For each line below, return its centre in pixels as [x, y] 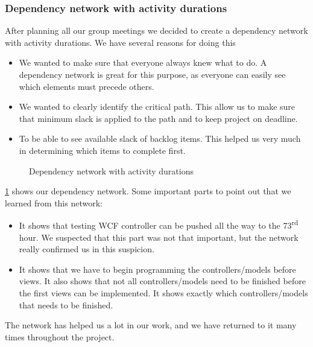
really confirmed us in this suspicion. [87, 249]
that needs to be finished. [66, 304]
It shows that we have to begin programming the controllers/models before [157, 269]
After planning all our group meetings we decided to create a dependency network [156, 30]
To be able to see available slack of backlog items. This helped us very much [160, 138]
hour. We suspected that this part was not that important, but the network [159, 237]
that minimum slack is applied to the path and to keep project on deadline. [158, 118]
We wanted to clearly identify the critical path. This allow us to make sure [157, 107]
